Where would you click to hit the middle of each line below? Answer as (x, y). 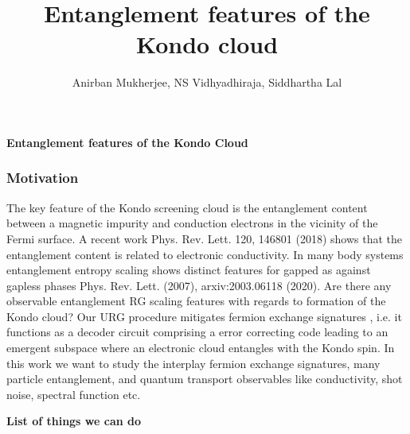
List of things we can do (74, 421)
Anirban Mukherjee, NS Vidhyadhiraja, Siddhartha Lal (207, 82)
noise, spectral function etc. (74, 394)
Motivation (43, 178)
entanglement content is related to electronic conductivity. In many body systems (205, 254)
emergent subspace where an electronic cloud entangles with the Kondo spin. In (201, 348)
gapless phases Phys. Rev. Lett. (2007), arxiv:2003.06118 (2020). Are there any (199, 285)
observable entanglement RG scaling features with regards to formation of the (196, 301)
